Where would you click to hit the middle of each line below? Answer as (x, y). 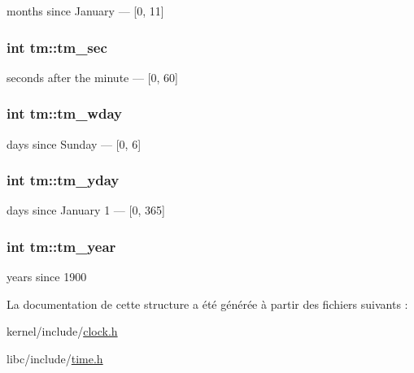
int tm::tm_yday (63, 180)
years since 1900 (47, 277)
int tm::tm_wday (64, 113)
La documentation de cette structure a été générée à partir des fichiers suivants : (207, 304)
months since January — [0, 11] (85, 11)
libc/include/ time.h (55, 359)
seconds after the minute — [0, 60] (92, 77)
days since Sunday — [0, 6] (74, 143)
